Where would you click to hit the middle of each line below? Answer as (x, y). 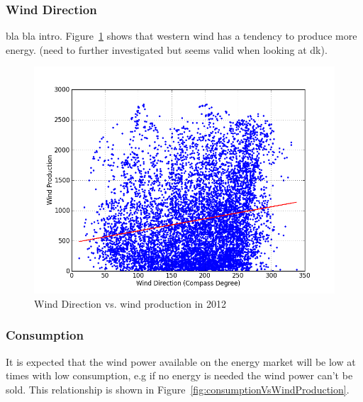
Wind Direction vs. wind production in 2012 (130, 303)
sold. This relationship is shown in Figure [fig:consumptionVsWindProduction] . (178, 389)
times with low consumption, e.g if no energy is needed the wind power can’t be (179, 375)
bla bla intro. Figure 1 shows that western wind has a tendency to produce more (181, 36)
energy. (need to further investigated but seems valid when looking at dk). (167, 49)
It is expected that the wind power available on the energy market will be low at (181, 361)
